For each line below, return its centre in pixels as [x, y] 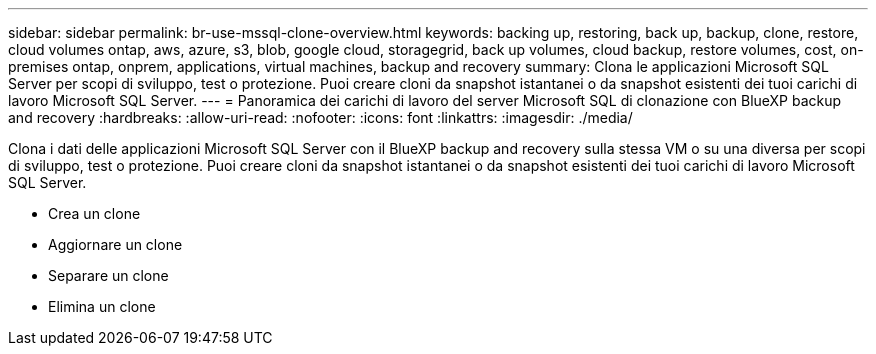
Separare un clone [108, 275]
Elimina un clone [102, 306]
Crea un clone [94, 213]
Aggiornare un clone [115, 244]
